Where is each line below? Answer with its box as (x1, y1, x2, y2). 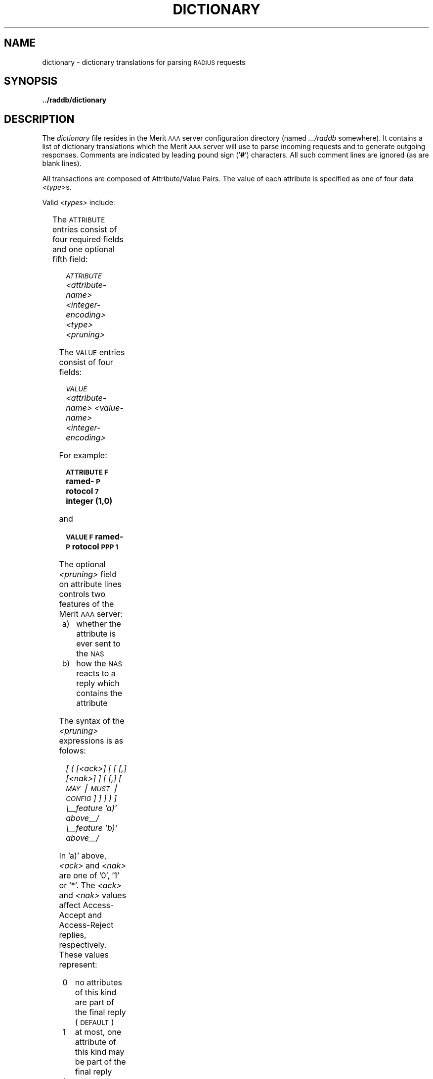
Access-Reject (59, 920, 114, 930)
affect (59, 900, 81, 911)
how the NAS (76, 658, 122, 669)
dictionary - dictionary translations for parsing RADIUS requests (42, 57, 246, 66)
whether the (76, 619, 121, 629)
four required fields (52, 234, 124, 245)
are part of (75, 997, 114, 1008)
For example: (59, 450, 107, 461)
